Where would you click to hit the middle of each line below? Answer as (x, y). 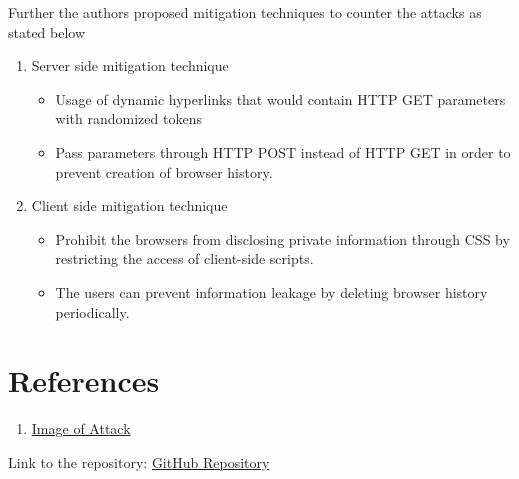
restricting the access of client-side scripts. (184, 258)
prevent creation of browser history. (164, 171)
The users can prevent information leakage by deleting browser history (271, 291)
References (84, 380)
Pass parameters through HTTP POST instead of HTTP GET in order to (283, 151)
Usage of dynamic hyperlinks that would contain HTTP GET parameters (280, 98)
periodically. (92, 311)
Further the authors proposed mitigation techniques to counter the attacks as (245, 12)
